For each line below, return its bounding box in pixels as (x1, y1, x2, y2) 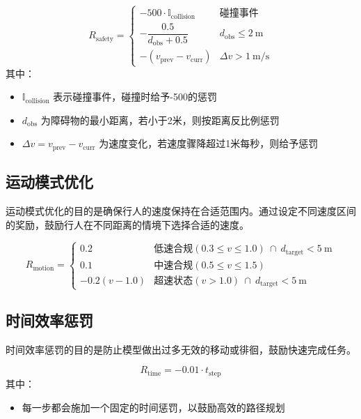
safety (95, 35, 113, 43)
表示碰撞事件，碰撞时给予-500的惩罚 (53, 89, 217, 104)
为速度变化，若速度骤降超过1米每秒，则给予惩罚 (99, 136, 319, 151)
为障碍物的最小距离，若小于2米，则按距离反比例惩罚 (40, 112, 280, 127)
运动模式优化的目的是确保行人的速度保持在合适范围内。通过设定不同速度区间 (6, 203, 356, 218)
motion (33, 264, 54, 272)
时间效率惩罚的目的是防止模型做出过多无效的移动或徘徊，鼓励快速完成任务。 (6, 342, 356, 356)
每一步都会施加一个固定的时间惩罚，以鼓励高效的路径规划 (22, 399, 285, 414)
